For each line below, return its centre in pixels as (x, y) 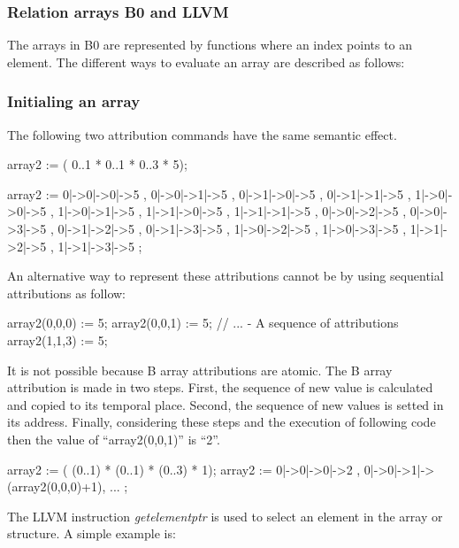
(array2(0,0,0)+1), (57, 486)
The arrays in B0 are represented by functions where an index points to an (210, 45)
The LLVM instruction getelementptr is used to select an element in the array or (225, 516)
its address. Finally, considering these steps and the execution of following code (222, 422)
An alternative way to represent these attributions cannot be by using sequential (226, 276)
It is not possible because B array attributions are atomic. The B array (200, 370)
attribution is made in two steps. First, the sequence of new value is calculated (220, 387)
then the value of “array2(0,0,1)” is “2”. (114, 439)
